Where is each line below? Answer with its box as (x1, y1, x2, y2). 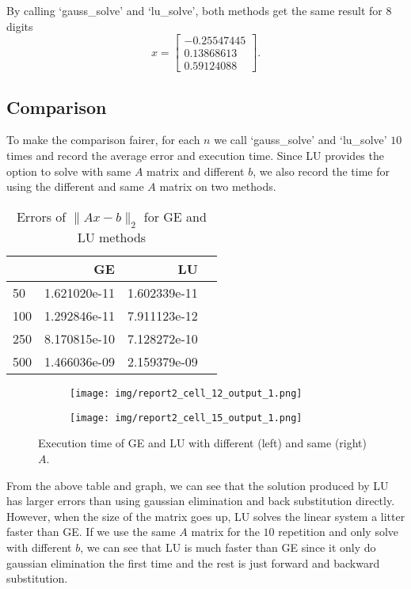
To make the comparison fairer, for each (6, 131, 200, 148)
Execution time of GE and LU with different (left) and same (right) (38, 435, 367, 451)
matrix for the (191, 523, 260, 540)
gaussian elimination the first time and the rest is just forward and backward (6, 554, 380, 571)
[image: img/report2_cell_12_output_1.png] (70, 388, 303, 400)
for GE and (143, 207, 207, 226)
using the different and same (6, 178, 144, 195)
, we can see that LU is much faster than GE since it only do (80, 538, 376, 555)
